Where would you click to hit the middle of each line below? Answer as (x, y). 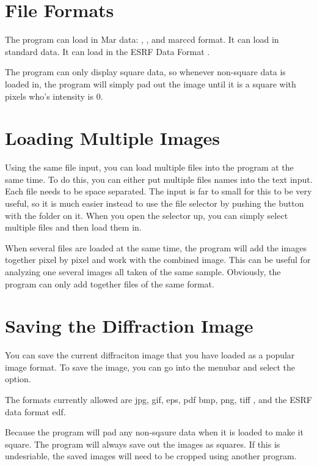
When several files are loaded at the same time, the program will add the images (156, 247)
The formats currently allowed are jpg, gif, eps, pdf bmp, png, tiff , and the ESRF (158, 400)
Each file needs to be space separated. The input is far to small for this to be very (158, 191)
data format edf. (35, 411)
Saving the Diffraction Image (129, 326)
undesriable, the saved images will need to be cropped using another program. (151, 456)
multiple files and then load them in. (73, 227)
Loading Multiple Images (113, 138)
